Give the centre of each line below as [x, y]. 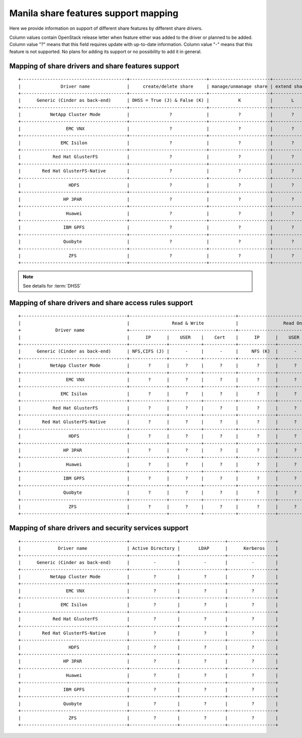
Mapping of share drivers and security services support [99, 528]
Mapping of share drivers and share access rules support [101, 303]
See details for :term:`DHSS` [52, 286]
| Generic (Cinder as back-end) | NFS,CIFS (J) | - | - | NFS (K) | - [158, 351]
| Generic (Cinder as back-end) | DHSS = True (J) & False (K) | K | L [156, 100]
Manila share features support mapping [94, 13]
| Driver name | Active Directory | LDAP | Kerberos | [148, 548]
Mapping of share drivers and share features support [94, 66]
